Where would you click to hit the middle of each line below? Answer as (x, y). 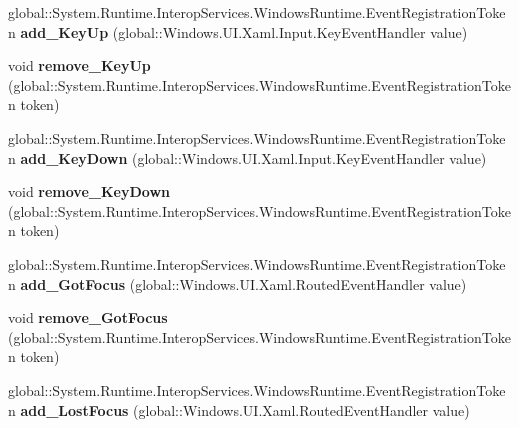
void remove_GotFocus (88, 317)
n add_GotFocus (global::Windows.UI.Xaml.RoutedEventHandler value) (237, 283)
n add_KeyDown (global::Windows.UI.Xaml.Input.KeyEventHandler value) (247, 157)
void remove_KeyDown (89, 191)
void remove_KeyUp (79, 65)
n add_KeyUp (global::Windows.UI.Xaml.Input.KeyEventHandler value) (238, 31)
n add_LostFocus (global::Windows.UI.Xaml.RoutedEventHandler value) (239, 409)
